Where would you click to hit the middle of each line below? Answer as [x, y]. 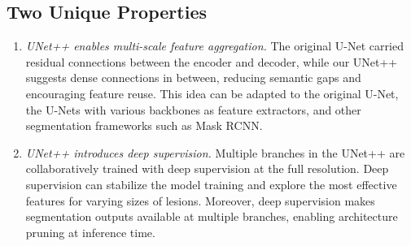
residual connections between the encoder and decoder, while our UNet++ [212, 61]
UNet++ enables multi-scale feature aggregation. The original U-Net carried [214, 46]
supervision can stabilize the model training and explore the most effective [211, 184]
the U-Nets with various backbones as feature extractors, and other [193, 109]
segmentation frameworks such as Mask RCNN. [144, 125]
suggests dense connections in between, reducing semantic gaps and [193, 78]
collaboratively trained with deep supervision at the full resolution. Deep [207, 168]
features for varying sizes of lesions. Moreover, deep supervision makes [200, 200]
